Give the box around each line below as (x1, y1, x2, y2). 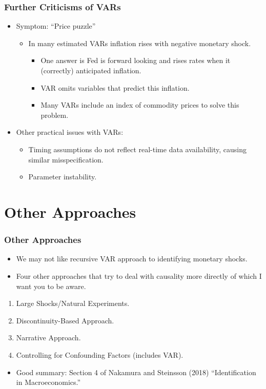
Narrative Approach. (16, 332, 81, 343)
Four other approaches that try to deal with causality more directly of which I (16, 270, 262, 281)
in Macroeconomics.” (16, 377, 81, 387)
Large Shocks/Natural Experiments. (16, 298, 130, 309)
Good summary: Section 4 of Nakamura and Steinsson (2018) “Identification (16, 366, 256, 377)
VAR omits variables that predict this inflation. (40, 82, 190, 93)
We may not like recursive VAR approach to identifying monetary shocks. (16, 253, 248, 264)
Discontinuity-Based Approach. (16, 315, 114, 325)
